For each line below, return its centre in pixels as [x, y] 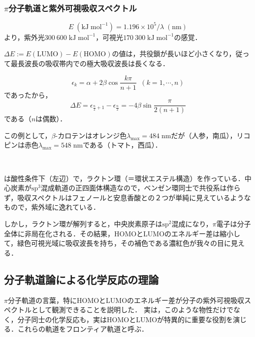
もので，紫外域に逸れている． [52, 207]
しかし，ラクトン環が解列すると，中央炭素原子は [83, 223]
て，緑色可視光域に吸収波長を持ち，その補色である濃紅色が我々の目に [117, 243]
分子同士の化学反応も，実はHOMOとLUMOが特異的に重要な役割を [125, 319]
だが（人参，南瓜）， [204, 135]
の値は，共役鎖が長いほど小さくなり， [174, 54]
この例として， [28, 135]
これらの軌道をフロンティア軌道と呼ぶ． [83, 329]
